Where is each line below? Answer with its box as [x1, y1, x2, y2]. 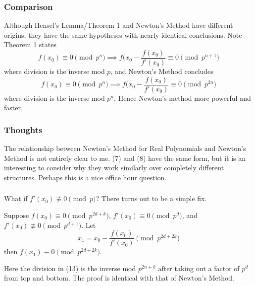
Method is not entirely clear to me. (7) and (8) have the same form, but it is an [4, 152, 246, 163]
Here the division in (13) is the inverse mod [4, 263, 136, 273]
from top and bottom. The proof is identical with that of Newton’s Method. [4, 273, 234, 283]
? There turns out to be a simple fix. [96, 193, 207, 204]
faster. [4, 102, 23, 113]
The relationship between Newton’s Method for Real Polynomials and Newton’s [4, 143, 246, 153]
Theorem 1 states [4, 39, 56, 50]
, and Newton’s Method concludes [110, 66, 213, 76]
